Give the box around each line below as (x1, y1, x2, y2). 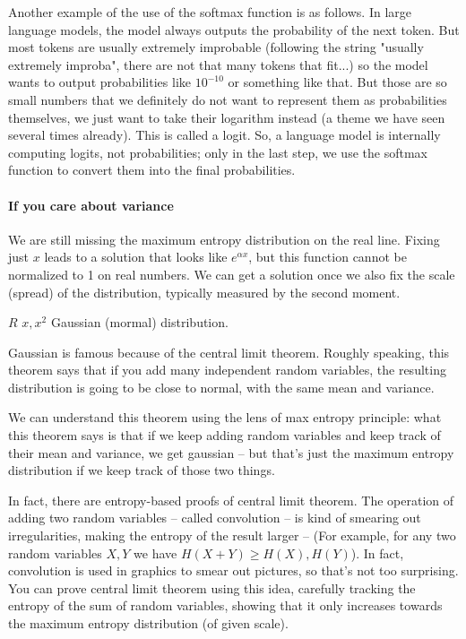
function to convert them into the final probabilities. (8, 160, 296, 179)
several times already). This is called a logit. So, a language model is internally (8, 125, 441, 144)
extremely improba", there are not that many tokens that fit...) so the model (8, 55, 428, 73)
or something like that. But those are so (228, 73, 447, 91)
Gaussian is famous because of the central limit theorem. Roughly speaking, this (8, 342, 450, 361)
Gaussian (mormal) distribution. (50, 313, 229, 332)
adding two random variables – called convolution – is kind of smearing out (8, 508, 421, 527)
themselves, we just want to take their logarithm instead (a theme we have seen (8, 108, 445, 126)
